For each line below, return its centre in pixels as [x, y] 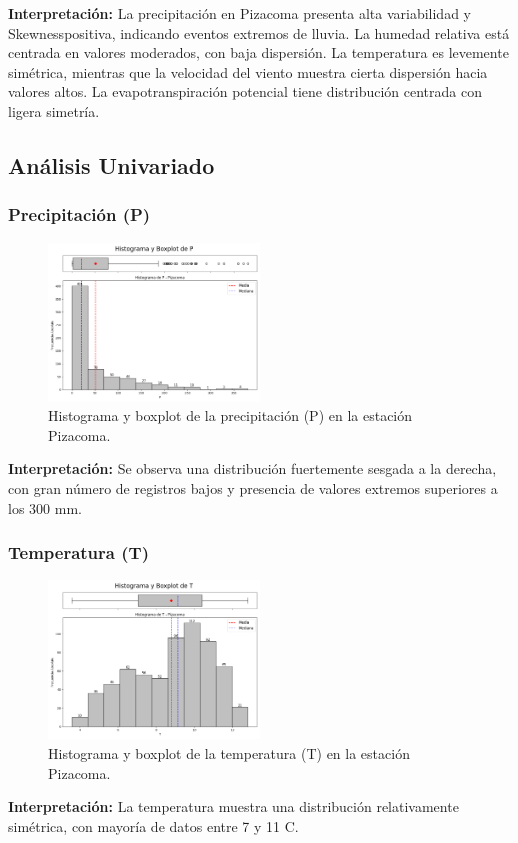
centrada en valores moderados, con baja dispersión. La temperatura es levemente [258, 52]
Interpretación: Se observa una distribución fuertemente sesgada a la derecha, [252, 468]
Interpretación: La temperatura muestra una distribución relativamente [233, 806]
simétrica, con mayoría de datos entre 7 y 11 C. [153, 825]
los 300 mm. [45, 507]
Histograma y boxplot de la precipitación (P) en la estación [230, 415]
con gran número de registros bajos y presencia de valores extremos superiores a [253, 487]
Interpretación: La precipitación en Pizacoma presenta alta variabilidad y [239, 13]
